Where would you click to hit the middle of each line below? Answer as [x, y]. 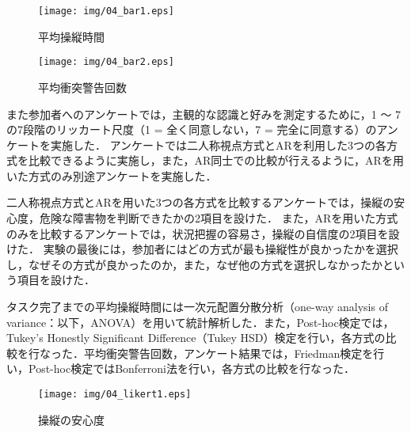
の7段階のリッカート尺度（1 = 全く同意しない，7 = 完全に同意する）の [192, 129]
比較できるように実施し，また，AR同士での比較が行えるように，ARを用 [216, 160]
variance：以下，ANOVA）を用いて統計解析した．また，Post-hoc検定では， [200, 322]
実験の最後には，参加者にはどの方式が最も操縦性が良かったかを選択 [221, 249]
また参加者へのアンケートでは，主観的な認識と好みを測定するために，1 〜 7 [204, 114]
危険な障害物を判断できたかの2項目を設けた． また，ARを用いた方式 [219, 218]
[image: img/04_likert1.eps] [115, 394]
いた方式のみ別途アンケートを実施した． [112, 175]
